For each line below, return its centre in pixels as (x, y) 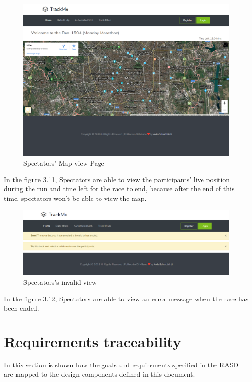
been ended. (22, 308)
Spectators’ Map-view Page (64, 163)
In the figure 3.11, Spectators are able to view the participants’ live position (117, 179)
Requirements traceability (92, 341)
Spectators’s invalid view (60, 282)
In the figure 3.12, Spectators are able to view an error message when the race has (126, 298)
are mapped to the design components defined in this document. (100, 374)
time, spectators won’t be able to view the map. (75, 198)
